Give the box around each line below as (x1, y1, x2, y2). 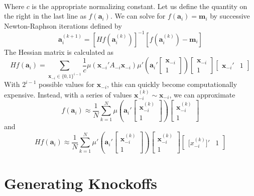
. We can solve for (110, 11, 166, 21)
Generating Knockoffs (4, 172, 158, 193)
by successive (210, 11, 250, 21)
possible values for (38, 79, 95, 89)
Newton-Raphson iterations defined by (4, 20, 122, 31)
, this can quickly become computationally (107, 79, 237, 89)
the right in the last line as (4, 11, 86, 21)
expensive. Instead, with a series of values (4, 89, 132, 100)
